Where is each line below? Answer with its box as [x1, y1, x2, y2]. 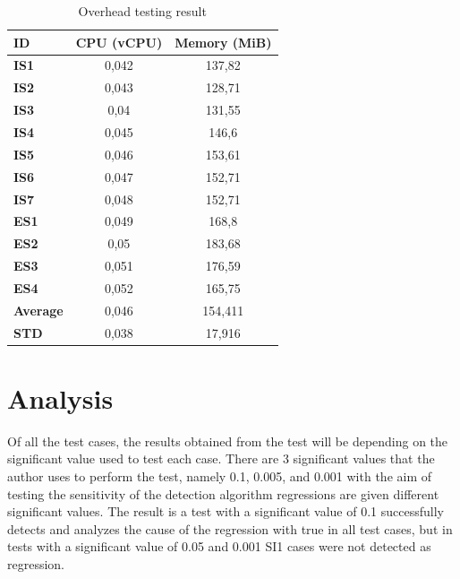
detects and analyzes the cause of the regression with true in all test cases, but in [7, 519, 453, 538]
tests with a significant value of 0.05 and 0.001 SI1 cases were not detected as [7, 537, 431, 556]
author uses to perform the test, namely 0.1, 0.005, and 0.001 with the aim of [7, 466, 432, 485]
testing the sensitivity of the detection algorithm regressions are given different [7, 484, 439, 503]
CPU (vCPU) [75, 32, 163, 51]
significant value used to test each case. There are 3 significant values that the [7, 449, 435, 468]
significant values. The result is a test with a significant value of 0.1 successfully [7, 502, 444, 521]
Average [13, 300, 64, 319]
